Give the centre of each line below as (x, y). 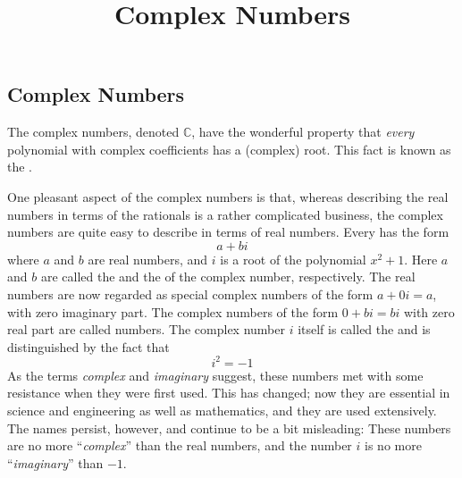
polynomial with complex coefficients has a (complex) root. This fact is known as (229, 149)
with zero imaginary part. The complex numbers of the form (173, 311)
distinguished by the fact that (88, 346)
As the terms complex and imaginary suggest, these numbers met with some (215, 375)
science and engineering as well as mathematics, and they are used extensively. (222, 410)
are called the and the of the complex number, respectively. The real (228, 277)
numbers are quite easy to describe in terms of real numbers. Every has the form (228, 232)
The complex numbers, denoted (93, 132)
